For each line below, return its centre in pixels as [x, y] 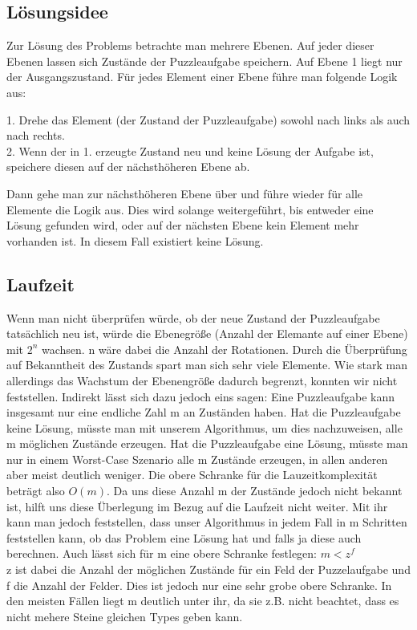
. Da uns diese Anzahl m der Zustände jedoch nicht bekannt [254, 491]
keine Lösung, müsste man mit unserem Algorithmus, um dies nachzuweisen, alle [204, 427]
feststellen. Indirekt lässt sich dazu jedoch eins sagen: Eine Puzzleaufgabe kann [200, 396]
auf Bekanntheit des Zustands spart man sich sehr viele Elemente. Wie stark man [207, 365]
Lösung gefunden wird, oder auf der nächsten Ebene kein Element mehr [183, 225]
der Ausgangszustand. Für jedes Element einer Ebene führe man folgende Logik [202, 77]
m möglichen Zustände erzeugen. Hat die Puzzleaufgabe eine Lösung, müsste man [207, 443]
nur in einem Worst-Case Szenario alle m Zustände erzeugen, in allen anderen [197, 459]
